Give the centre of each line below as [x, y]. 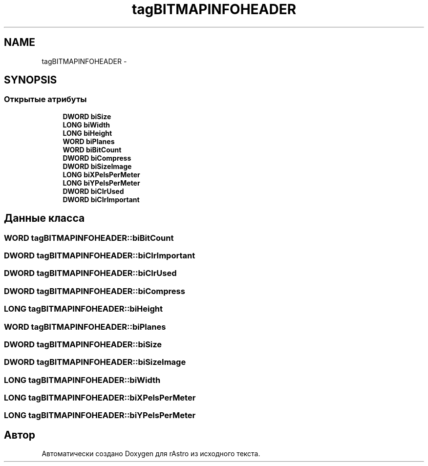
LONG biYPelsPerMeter [101, 183]
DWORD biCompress [97, 158]
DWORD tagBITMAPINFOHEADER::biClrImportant [100, 256]
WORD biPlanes [89, 141]
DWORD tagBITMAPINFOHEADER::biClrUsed [90, 273]
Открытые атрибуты [45, 99]
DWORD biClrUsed [93, 191]
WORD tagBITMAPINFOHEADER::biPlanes [85, 327]
